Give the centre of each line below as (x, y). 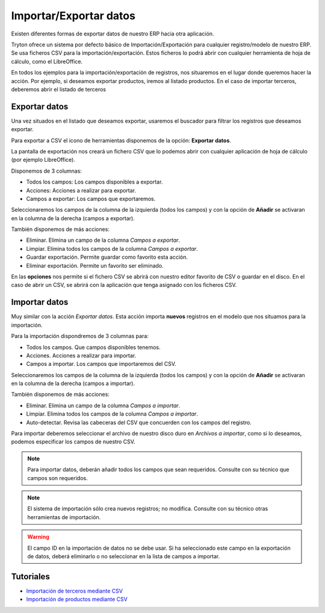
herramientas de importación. (64, 517)
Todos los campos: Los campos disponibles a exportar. (94, 182)
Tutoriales (31, 577)
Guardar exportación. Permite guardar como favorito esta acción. (107, 257)
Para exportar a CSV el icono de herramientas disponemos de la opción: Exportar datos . (121, 140)
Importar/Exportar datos (73, 16)
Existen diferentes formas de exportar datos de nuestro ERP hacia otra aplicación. (113, 34)
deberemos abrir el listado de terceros (59, 89)
